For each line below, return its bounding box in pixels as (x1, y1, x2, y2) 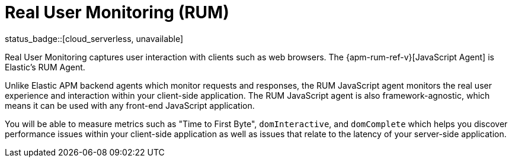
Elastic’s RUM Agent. (5, 61, 85, 72)
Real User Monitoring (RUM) (5, 2, 229, 22)
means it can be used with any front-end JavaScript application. (5, 100, 255, 111)
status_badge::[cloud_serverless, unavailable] (5, 33, 184, 44)
